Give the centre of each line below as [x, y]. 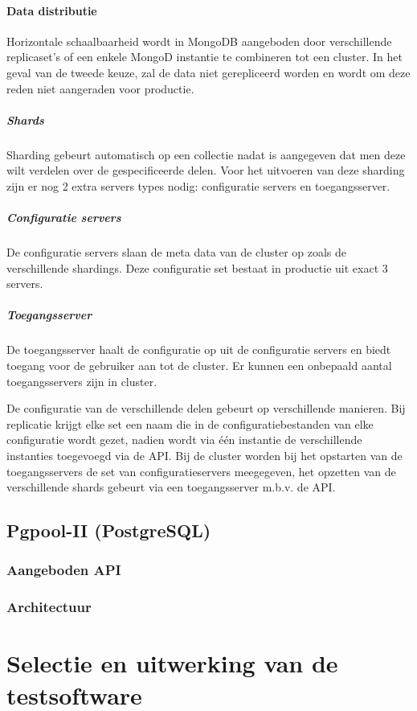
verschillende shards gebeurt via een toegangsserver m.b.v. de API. [171, 487]
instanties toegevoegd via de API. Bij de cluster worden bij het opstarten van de [204, 455]
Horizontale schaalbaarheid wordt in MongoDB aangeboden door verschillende [199, 41]
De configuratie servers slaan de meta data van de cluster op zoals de [177, 252]
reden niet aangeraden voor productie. [100, 88]
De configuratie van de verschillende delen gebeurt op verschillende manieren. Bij [206, 408]
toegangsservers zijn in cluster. [82, 381]
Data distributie [52, 10]
